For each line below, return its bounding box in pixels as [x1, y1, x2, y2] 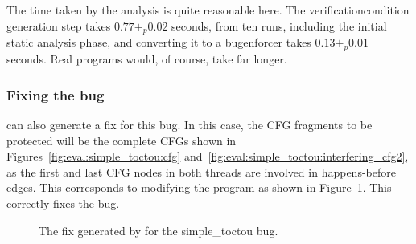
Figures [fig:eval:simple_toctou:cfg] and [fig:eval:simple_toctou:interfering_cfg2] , [6, 148, 409, 165]
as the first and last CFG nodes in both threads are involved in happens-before [6, 163, 396, 180]
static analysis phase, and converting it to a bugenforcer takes [6, 34, 311, 51]
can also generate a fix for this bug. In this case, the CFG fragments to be [6, 116, 373, 132]
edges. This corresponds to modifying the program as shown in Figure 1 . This [6, 179, 392, 196]
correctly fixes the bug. [6, 194, 120, 211]
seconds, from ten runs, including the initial [171, 17, 387, 34]
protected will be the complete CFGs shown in [6, 132, 237, 148]
